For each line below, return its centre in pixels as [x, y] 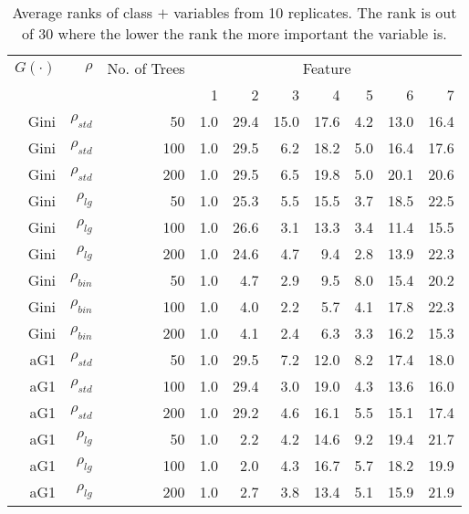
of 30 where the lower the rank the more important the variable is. [234, 33]
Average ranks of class [83, 12]
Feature [327, 68]
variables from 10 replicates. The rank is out [315, 12]
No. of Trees [146, 68]
